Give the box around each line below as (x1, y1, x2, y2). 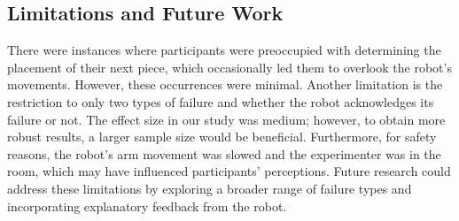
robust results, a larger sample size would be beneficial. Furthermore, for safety (7, 127, 437, 146)
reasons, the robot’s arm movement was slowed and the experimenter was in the (7, 144, 441, 163)
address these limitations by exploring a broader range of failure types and (7, 179, 412, 197)
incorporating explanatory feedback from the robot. (7, 196, 287, 215)
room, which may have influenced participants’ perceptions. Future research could (7, 162, 451, 180)
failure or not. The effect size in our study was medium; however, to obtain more (7, 110, 446, 128)
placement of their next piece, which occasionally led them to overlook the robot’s (7, 57, 452, 76)
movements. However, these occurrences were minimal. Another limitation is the (7, 75, 443, 94)
